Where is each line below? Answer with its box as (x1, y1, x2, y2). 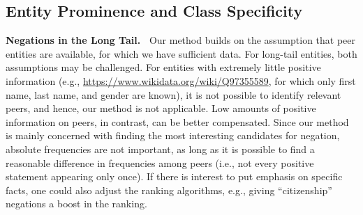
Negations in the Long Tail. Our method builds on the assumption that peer (6, 33, 356, 47)
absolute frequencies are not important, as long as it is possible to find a (6, 141, 315, 156)
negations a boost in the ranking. (6, 196, 147, 211)
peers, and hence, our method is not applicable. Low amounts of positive (6, 101, 316, 116)
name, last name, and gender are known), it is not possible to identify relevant (6, 87, 341, 102)
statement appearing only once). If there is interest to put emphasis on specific (6, 169, 343, 184)
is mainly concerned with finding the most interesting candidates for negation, (6, 128, 340, 143)
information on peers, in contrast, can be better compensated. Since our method (6, 114, 349, 129)
